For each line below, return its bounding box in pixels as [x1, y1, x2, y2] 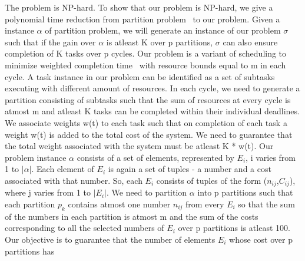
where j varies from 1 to [5, 186, 91, 199]
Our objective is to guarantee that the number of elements [5, 233, 216, 245]
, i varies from [246, 151, 296, 163]
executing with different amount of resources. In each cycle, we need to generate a [5, 82, 300, 94]
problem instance [5, 151, 67, 163]
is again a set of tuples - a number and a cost [108, 163, 271, 175]
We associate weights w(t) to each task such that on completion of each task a [5, 116, 287, 128]
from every [185, 197, 224, 210]
